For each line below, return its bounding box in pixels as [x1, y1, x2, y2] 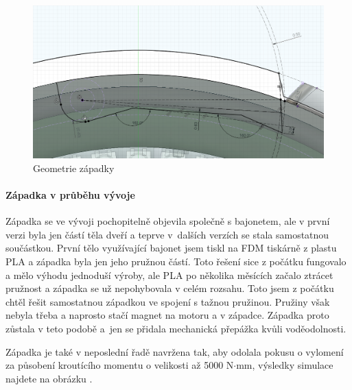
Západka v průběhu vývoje [5, 187, 135, 202]
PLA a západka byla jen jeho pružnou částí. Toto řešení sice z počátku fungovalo [5, 254, 347, 268]
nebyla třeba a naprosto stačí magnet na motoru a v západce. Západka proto [5, 308, 329, 322]
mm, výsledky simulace [236, 358, 333, 372]
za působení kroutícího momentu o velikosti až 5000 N [5, 358, 234, 372]
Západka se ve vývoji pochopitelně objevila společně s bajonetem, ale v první [5, 214, 330, 228]
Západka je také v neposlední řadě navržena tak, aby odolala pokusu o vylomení [5, 344, 344, 358]
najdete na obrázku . [5, 371, 93, 385]
